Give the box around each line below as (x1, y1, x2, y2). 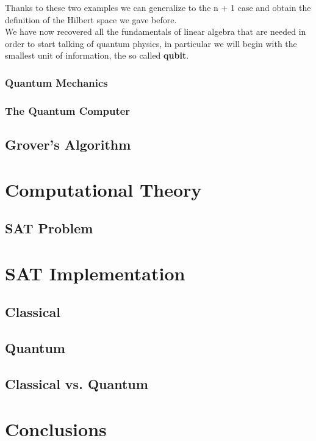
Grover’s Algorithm (5, 135, 131, 154)
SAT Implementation (5, 260, 185, 285)
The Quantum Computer (5, 103, 131, 118)
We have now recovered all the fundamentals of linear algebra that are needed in (5, 25, 306, 38)
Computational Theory (5, 177, 202, 202)
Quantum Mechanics (5, 75, 108, 90)
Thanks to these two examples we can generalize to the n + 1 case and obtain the (5, 1, 311, 13)
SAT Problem (5, 219, 93, 238)
